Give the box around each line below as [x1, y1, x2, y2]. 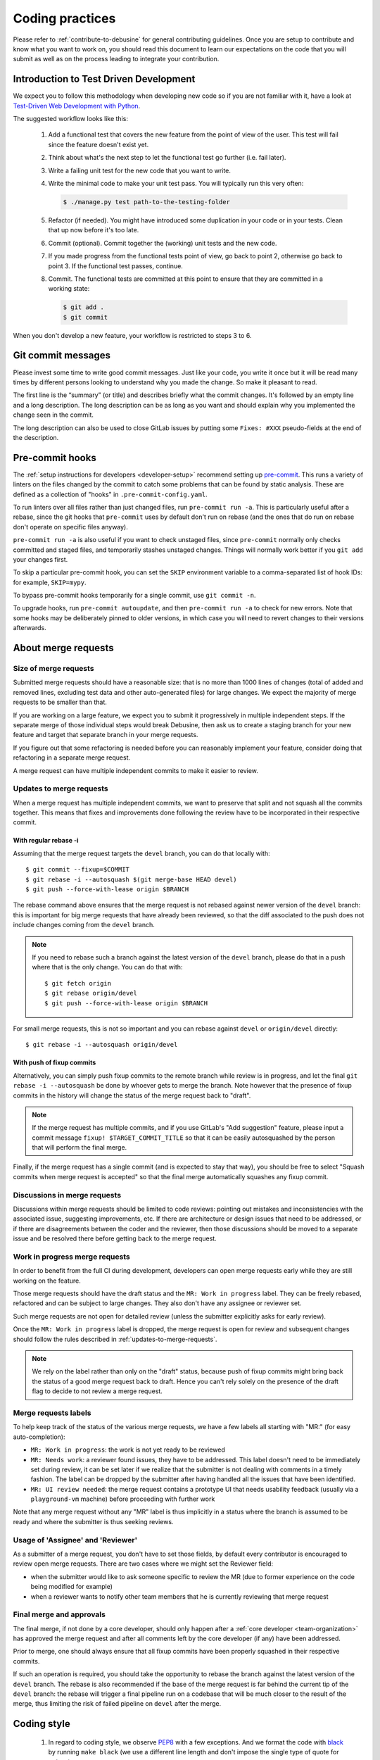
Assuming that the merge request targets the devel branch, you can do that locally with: [13, 849, 270, 857]
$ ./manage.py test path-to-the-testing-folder [63, 198, 230, 206]
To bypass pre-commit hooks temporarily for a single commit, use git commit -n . [13, 591, 256, 600]
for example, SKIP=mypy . [13, 578, 87, 586]
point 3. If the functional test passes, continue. [48, 261, 183, 270]
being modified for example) [30, 1583, 113, 1591]
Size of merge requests [13, 664, 94, 674]
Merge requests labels [13, 1408, 91, 1418]
